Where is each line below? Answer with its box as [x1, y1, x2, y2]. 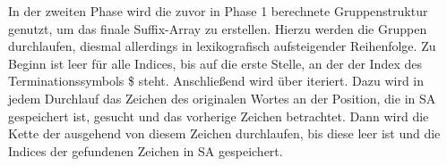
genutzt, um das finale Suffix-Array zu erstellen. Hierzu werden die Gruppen [8, 19, 427, 37]
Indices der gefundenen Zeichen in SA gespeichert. [8, 141, 283, 160]
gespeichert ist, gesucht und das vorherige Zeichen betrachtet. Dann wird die [8, 106, 429, 125]
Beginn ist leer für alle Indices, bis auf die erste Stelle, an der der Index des [8, 54, 422, 72]
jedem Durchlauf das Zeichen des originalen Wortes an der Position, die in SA [8, 88, 436, 107]
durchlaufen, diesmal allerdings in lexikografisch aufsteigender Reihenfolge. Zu [8, 37, 436, 55]
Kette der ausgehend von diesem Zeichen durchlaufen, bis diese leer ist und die [8, 124, 441, 143]
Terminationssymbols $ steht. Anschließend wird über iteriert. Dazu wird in [8, 71, 425, 90]
